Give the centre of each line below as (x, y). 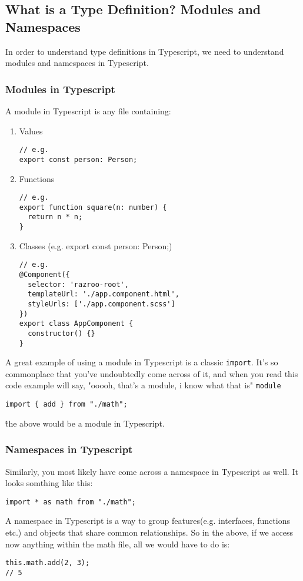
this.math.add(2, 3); (48, 563)
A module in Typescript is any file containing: (88, 111)
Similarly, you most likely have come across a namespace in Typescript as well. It (152, 471)
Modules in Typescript (60, 89)
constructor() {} (61, 333)
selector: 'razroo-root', (78, 284)
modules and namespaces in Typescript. (77, 63)
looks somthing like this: (49, 483)
